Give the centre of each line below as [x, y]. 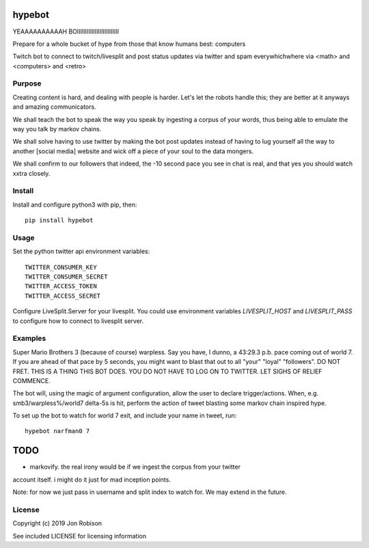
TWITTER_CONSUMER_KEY [61, 267]
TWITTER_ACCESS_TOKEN [61, 286]
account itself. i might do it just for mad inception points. [92, 480]
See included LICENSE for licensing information [80, 536]
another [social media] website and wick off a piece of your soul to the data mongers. [133, 151]
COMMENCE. [31, 380]
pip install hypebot [59, 220]
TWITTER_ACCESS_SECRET [63, 296]
